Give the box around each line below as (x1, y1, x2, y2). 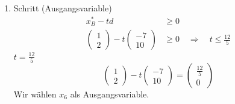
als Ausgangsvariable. (70, 88, 149, 100)
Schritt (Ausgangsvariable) (13, 2, 112, 14)
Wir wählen (13, 88, 57, 100)
